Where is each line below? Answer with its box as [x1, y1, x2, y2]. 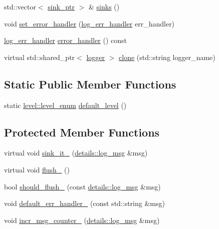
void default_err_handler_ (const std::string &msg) [4, 198, 165, 208]
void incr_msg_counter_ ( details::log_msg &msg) [4, 214, 160, 225]
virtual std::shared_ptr [4, 51, 75, 62]
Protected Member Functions [4, 124, 160, 139]
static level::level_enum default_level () [4, 99, 127, 110]
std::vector [4, 1, 36, 11]
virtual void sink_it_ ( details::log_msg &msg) [4, 147, 148, 158]
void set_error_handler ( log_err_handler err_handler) [4, 18, 175, 28]
